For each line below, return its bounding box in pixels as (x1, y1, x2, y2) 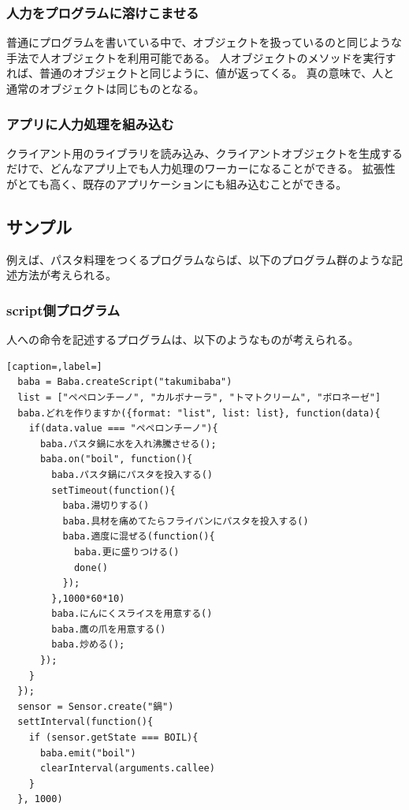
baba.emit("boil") (39, 747, 136, 759)
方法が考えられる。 (17, 267, 117, 283)
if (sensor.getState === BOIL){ (28, 732, 199, 744)
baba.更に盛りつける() (73, 546, 180, 558)
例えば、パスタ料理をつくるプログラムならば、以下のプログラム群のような (6, 251, 392, 267)
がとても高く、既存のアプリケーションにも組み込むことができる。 (6, 176, 348, 192)
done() (73, 562, 108, 573)
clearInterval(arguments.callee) (39, 763, 215, 775)
